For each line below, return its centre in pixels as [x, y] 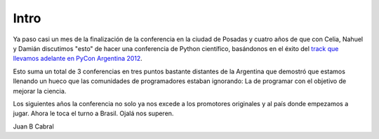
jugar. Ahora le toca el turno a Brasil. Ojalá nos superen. [93, 114]
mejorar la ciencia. [40, 91]
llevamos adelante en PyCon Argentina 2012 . [78, 59]
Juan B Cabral [33, 126]
